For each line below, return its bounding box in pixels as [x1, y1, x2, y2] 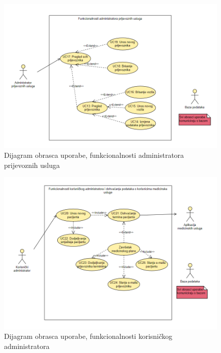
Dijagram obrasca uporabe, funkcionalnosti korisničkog [4, 331, 173, 341]
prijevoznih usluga [4, 159, 60, 170]
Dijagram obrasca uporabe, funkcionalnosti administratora [4, 149, 184, 160]
